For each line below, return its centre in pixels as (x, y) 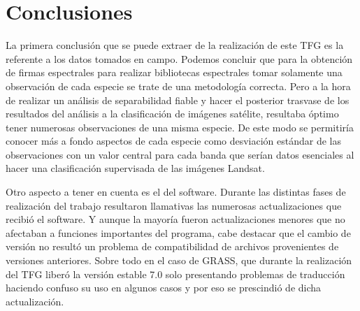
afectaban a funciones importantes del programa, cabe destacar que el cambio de (178, 232)
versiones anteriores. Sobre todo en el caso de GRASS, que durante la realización (179, 260)
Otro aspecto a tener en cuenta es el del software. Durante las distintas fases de (176, 192)
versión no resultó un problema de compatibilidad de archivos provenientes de (172, 246)
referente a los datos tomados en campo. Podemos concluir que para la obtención (179, 58)
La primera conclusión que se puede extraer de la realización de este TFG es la (175, 45)
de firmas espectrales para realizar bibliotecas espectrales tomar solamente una (174, 72)
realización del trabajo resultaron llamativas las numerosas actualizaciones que (174, 205)
